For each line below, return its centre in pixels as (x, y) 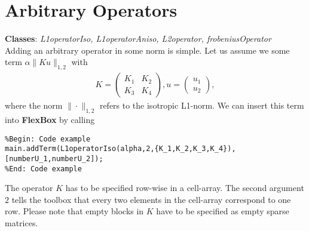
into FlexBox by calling (50, 119)
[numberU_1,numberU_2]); (54, 158)
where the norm (34, 105)
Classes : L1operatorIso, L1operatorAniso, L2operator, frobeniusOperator (138, 38)
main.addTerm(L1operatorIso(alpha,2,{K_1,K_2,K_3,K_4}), (120, 149)
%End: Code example (43, 169)
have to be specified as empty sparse (223, 211)
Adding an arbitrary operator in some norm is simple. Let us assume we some (147, 50)
